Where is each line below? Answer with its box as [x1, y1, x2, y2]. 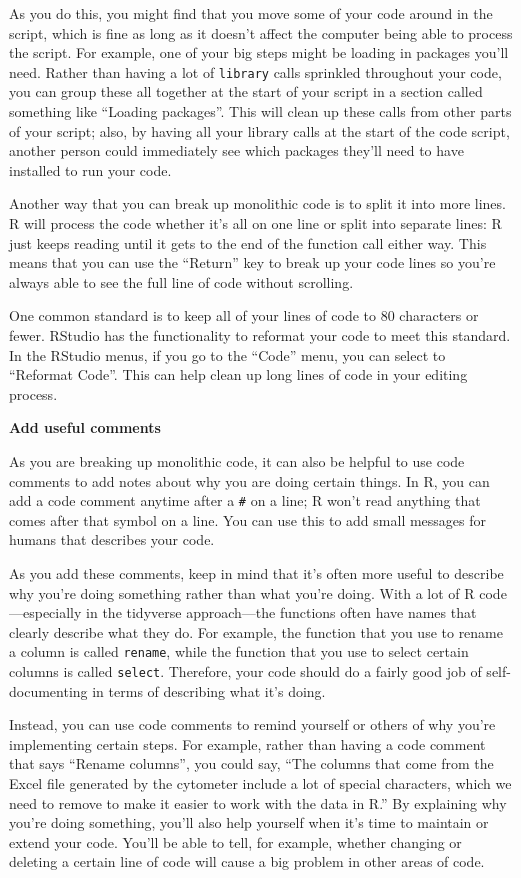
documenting [9, 680, 88, 701]
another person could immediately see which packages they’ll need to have [9, 140, 464, 161]
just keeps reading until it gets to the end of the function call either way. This [9, 232, 487, 253]
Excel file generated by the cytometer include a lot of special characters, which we [9, 773, 512, 794]
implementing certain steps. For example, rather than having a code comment [9, 733, 486, 754]
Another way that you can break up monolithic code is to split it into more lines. [9, 193, 506, 214]
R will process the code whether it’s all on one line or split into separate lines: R [9, 213, 502, 233]
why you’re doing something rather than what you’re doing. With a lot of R [9, 582, 475, 603]
